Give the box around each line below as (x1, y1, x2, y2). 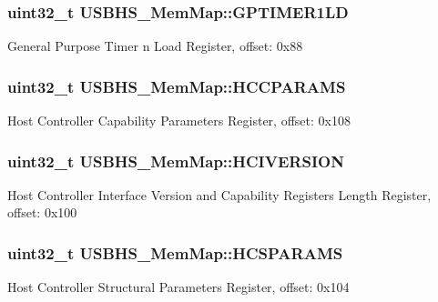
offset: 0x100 (7, 203, 77, 222)
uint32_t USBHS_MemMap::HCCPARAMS (7, 75, 346, 97)
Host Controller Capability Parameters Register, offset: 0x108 (7, 111, 351, 130)
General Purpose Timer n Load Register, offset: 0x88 (7, 36, 303, 55)
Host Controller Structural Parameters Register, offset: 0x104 (7, 277, 350, 297)
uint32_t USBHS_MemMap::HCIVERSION (7, 149, 344, 172)
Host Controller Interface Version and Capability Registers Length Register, (7, 185, 432, 204)
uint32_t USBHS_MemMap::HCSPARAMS (7, 241, 343, 264)
